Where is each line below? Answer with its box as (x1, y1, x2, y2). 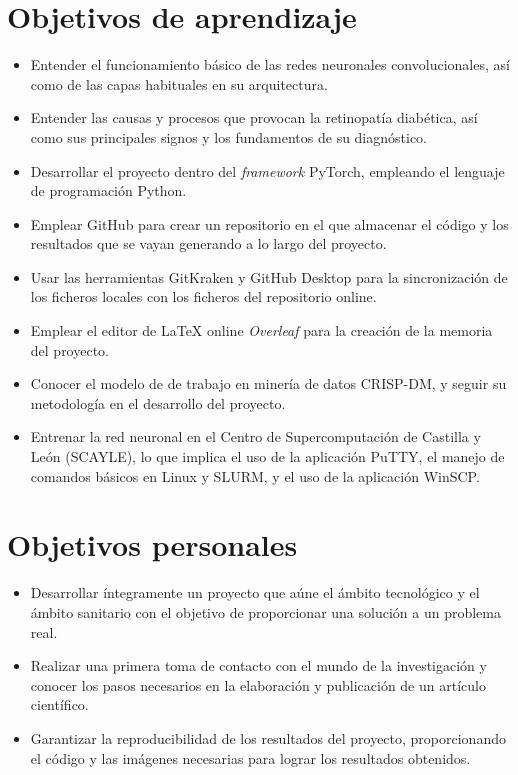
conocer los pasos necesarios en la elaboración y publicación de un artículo (30, 674, 486, 695)
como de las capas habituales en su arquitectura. (30, 73, 328, 94)
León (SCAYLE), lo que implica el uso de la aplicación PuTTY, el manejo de (30, 446, 505, 467)
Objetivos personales (7, 524, 298, 565)
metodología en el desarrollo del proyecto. (30, 392, 286, 413)
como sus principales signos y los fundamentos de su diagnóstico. (30, 126, 428, 147)
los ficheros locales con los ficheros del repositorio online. (30, 286, 377, 307)
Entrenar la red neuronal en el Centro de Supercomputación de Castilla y (30, 426, 481, 447)
